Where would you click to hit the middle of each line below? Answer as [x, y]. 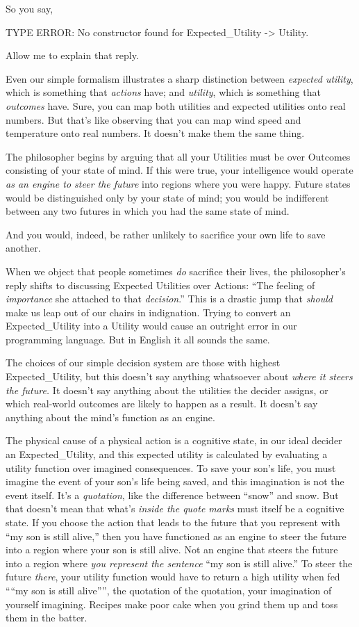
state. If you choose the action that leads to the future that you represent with [173, 522]
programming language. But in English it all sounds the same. [138, 339]
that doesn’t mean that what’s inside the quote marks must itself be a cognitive [175, 508]
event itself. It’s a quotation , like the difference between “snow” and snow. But [172, 495]
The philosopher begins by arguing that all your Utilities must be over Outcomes [178, 156]
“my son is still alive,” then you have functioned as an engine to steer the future [176, 536]
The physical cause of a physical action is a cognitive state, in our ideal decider [174, 440]
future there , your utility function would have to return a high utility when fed [173, 577]
